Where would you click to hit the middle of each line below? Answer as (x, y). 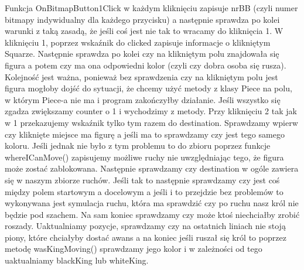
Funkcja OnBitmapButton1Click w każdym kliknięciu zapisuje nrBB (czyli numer (151, 8)
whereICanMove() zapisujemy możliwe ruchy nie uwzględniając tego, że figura (144, 157)
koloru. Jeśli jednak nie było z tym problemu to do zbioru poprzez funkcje (138, 146)
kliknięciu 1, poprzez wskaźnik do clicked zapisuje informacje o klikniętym (138, 42)
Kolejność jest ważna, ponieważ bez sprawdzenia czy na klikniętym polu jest (141, 76)
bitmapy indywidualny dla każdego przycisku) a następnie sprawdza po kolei (142, 19)
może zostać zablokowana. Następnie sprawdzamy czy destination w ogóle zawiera (152, 168)
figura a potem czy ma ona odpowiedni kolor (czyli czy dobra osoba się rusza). (146, 65)
